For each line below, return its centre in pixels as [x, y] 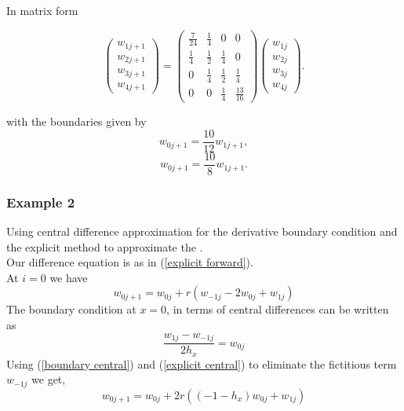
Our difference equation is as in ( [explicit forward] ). [130, 262]
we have [69, 277]
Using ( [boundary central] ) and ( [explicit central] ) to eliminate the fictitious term [202, 363]
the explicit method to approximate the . [105, 246]
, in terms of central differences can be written [278, 309]
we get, [49, 379]
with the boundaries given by [76, 121]
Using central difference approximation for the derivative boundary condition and [202, 231]
